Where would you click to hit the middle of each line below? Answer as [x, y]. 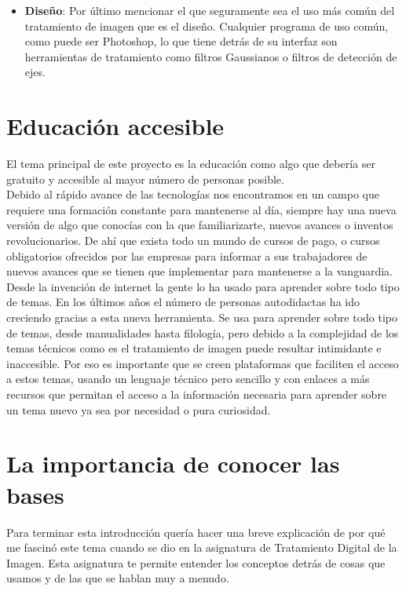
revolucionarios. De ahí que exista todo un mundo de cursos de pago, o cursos [193, 241]
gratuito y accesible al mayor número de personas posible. [145, 179]
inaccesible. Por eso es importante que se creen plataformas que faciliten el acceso [203, 363]
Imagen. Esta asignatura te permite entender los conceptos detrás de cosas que [196, 562]
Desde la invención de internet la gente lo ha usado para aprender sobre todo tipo [203, 286]
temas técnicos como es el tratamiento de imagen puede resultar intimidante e [194, 348]
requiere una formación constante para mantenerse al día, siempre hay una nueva [201, 209]
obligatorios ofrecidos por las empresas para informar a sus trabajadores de [187, 255]
